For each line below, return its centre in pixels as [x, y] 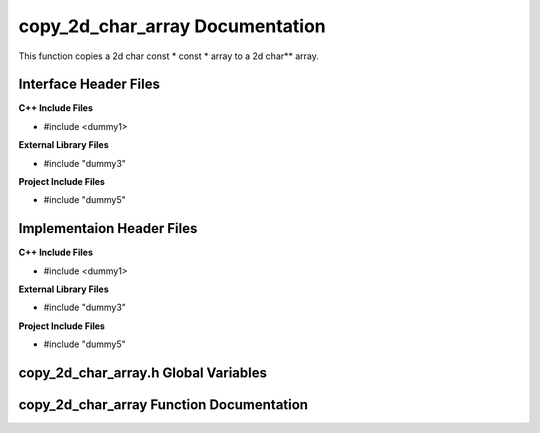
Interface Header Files [89, 84]
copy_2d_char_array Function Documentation [163, 405]
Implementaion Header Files [108, 228]
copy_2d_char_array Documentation [172, 26]
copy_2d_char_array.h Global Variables [142, 373]
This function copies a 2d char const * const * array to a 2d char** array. [169, 56]
